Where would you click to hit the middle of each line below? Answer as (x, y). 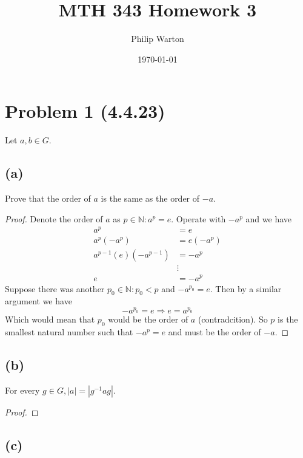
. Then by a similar (246, 288)
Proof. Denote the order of (54, 218)
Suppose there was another (55, 288)
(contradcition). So (233, 319)
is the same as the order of (150, 198)
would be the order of (148, 319)
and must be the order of (215, 332)
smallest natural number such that (69, 332)
